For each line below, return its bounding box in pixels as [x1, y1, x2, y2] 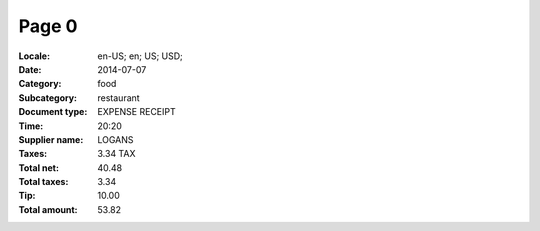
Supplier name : [18, 133, 84, 145]
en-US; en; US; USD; [97, 50, 184, 62]
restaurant [97, 91, 140, 104]
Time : [18, 120, 44, 132]
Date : [18, 63, 42, 75]
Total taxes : [18, 176, 69, 188]
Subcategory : [18, 91, 78, 104]
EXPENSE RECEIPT [97, 106, 177, 118]
